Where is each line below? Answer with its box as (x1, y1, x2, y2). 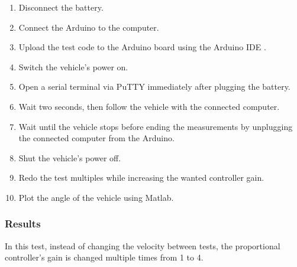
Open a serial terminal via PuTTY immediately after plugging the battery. (18, 80, 290, 93)
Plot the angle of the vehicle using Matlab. (18, 191, 174, 203)
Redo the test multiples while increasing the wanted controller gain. (18, 171, 264, 184)
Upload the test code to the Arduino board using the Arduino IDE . (18, 41, 266, 53)
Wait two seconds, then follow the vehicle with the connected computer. (18, 100, 280, 112)
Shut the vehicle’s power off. (18, 151, 121, 164)
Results (5, 216, 41, 231)
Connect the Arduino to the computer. (18, 21, 159, 33)
